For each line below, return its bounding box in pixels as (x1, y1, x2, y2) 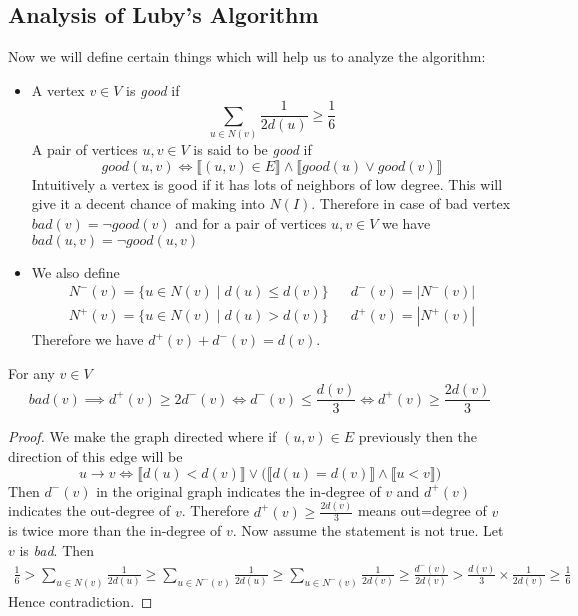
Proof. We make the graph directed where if (8, 426, 277, 447)
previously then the (358, 426, 478, 447)
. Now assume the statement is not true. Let (232, 520, 504, 541)
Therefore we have (31, 329, 144, 350)
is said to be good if (193, 139, 312, 160)
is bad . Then (19, 539, 95, 560)
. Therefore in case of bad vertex (311, 193, 511, 214)
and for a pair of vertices (175, 212, 327, 233)
